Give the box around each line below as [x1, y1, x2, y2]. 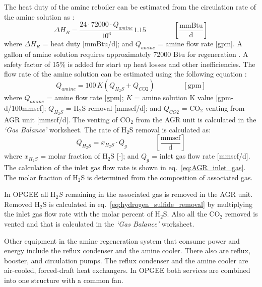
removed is [225, 208, 258, 219]
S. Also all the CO [163, 208, 220, 219]
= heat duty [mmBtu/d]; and [42, 38, 134, 49]
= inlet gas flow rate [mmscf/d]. [152, 151, 250, 161]
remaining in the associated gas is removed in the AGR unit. [65, 189, 253, 199]
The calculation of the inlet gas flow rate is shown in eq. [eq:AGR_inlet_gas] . [4, 162, 246, 172]
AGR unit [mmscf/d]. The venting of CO [4, 114, 131, 124]
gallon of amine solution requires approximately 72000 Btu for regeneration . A [4, 49, 248, 59]
